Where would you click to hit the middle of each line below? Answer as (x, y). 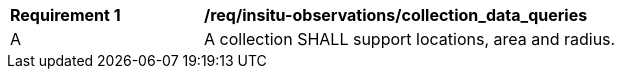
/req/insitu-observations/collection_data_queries (396, 15)
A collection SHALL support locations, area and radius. (410, 39)
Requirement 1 (65, 15)
